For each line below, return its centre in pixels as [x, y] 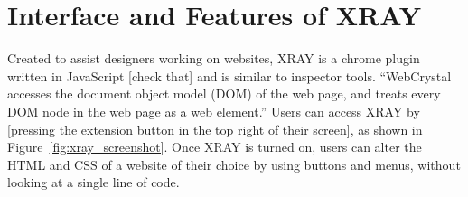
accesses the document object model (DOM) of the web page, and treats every [224, 94]
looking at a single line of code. [94, 182]
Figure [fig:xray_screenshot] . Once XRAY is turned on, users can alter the [215, 147]
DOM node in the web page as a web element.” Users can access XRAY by [214, 111]
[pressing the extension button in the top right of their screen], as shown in [215, 129]
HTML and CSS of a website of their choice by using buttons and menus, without [234, 164]
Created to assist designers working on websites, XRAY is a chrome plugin [214, 58]
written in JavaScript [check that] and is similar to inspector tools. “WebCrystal [229, 75]
